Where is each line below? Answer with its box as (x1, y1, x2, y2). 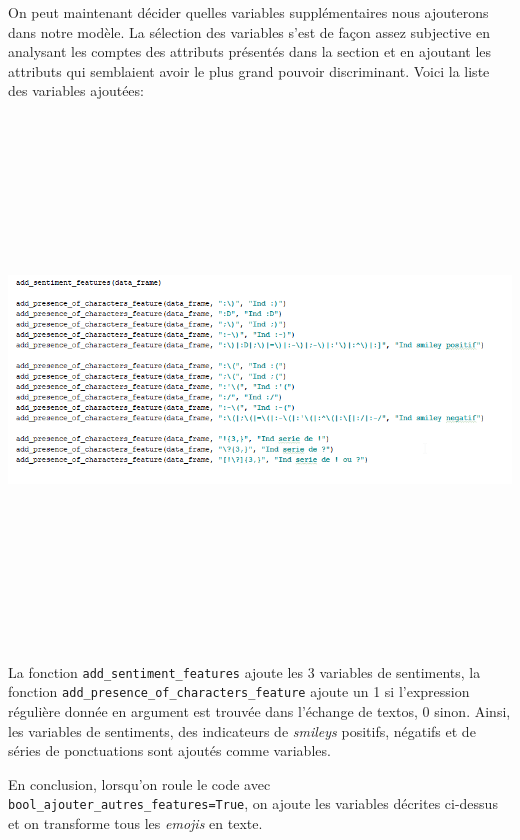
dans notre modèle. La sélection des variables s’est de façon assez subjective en (8, 21, 490, 42)
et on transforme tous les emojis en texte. (8, 813, 263, 834)
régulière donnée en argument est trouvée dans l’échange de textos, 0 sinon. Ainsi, (8, 701, 511, 721)
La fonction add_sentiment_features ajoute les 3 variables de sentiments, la (8, 661, 481, 682)
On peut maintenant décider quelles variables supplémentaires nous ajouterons (8, 2, 489, 22)
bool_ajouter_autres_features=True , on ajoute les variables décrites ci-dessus (8, 793, 498, 814)
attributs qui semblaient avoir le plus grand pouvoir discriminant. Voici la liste (8, 60, 490, 81)
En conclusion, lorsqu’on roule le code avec (8, 773, 271, 794)
